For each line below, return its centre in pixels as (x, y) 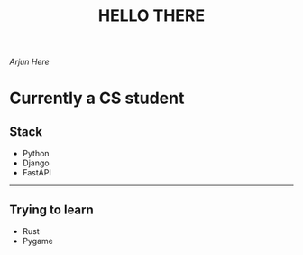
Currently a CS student (97, 98)
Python (36, 154)
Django (36, 163)
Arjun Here (29, 62)
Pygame (38, 241)
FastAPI (37, 173)
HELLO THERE (151, 16)
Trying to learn (52, 209)
